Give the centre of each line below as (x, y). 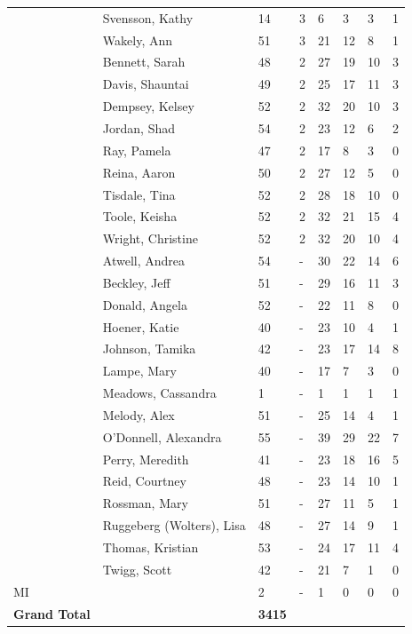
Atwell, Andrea (144, 261)
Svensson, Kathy (148, 17)
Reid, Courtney (144, 481)
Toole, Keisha (140, 216)
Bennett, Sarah (144, 62)
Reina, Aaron (139, 172)
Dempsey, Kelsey (148, 106)
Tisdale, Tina (139, 194)
